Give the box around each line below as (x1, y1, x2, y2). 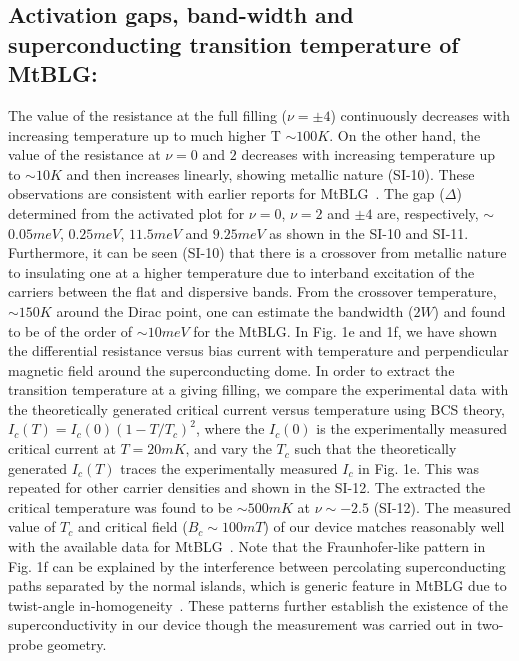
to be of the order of (8, 320, 133, 341)
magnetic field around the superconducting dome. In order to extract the (8, 359, 455, 380)
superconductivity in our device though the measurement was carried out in (8, 614, 473, 635)
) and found (433, 300, 506, 321)
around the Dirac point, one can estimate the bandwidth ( (56, 300, 414, 321)
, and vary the (185, 438, 272, 459)
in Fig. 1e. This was (358, 457, 480, 478)
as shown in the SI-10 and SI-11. (269, 222, 469, 243)
